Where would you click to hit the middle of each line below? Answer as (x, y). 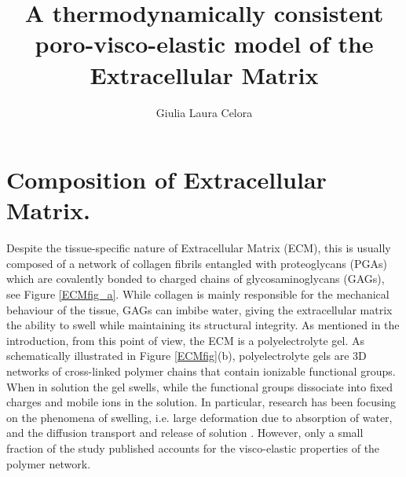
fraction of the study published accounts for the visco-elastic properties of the (193, 448)
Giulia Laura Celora (204, 112)
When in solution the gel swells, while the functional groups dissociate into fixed (200, 386)
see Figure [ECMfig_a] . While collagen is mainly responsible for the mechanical (198, 294)
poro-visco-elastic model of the (204, 44)
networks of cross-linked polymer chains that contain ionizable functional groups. (201, 371)
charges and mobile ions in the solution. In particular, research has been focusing (201, 402)
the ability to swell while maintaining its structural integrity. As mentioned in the (203, 325)
